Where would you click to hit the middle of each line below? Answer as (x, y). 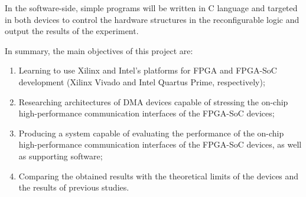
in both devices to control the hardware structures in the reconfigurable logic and (152, 19)
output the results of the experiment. (72, 31)
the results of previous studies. (74, 187)
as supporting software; (61, 156)
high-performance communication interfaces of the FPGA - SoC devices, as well (160, 144)
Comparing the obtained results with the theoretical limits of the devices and (159, 176)
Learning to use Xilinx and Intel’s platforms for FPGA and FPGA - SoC (148, 70)
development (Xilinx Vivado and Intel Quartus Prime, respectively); (142, 81)
